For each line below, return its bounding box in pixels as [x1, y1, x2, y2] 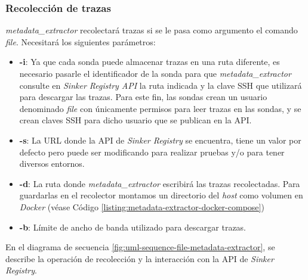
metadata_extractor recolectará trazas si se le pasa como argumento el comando [5, 24, 298, 36]
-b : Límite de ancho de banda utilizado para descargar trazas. [19, 220, 247, 233]
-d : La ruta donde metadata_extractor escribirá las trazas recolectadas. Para [19, 177, 300, 189]
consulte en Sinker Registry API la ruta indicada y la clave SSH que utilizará [19, 79, 302, 91]
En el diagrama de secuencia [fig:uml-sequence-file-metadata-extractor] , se [5, 241, 275, 253]
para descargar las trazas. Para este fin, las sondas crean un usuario [19, 91, 267, 103]
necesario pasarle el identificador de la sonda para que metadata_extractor [19, 67, 291, 79]
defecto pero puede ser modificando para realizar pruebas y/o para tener [19, 145, 285, 158]
